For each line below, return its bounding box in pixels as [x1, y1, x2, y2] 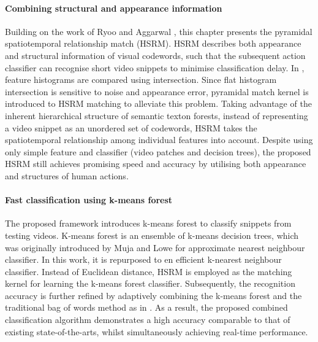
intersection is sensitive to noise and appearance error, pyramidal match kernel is [5, 85, 309, 98]
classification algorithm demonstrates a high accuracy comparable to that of [5, 313, 290, 326]
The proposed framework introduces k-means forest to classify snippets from [5, 217, 292, 230]
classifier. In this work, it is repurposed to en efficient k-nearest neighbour [5, 253, 282, 266]
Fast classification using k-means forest [5, 193, 173, 206]
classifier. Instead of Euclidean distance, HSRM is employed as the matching [5, 265, 292, 278]
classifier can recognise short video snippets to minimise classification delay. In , [5, 61, 305, 74]
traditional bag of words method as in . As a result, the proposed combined [5, 301, 288, 314]
